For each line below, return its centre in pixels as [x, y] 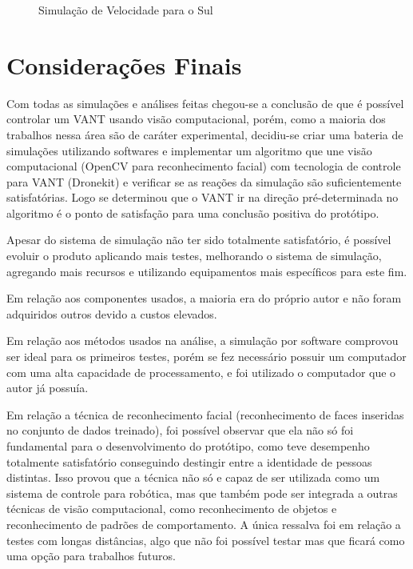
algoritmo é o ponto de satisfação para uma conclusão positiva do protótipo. [193, 212]
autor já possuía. [48, 388]
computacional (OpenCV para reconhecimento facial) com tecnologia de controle [204, 166]
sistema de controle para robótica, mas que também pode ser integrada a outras [202, 493]
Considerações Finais [124, 64]
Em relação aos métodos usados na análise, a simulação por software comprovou [203, 341]
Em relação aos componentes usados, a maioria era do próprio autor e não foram [204, 298]
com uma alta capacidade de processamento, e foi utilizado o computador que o [201, 372]
